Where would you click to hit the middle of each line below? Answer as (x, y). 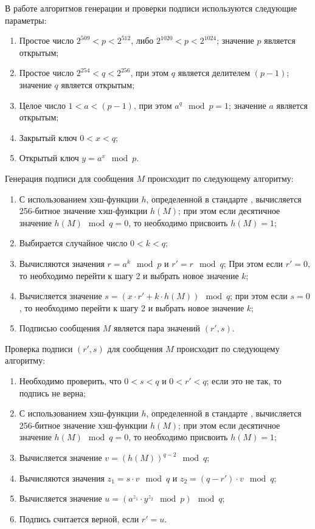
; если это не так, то (244, 381)
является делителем (214, 73)
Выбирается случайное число (73, 243)
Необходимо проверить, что (70, 381)
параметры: (26, 20)
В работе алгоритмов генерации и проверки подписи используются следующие (151, 8)
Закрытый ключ (48, 137)
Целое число (42, 105)
